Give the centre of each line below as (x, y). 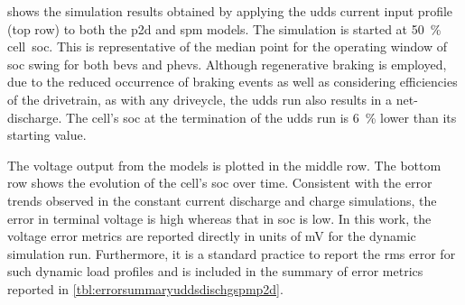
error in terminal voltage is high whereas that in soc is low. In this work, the (219, 218)
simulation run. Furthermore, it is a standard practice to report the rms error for (232, 253)
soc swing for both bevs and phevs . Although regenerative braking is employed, (227, 64)
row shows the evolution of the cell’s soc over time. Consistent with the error (220, 183)
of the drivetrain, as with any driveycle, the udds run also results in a (200, 99)
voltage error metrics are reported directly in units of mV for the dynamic (212, 236)
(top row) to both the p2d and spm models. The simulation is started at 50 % (224, 28)
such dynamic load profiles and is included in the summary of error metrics (215, 271)
